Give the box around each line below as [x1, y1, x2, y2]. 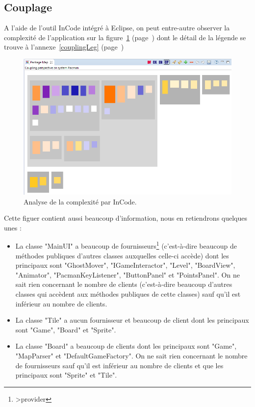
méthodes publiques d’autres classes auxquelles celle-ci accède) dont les [15, 250, 229, 260]
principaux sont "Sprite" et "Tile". [15, 370, 117, 380]
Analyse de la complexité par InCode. [24, 196, 137, 206]
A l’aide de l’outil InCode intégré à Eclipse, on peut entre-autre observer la [4, 23, 230, 33]
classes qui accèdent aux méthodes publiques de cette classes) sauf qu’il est [15, 289, 241, 299]
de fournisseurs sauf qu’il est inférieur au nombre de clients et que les [15, 360, 224, 370]
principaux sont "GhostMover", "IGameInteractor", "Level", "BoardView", [15, 260, 235, 270]
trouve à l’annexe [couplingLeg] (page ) [4, 42, 124, 52]
